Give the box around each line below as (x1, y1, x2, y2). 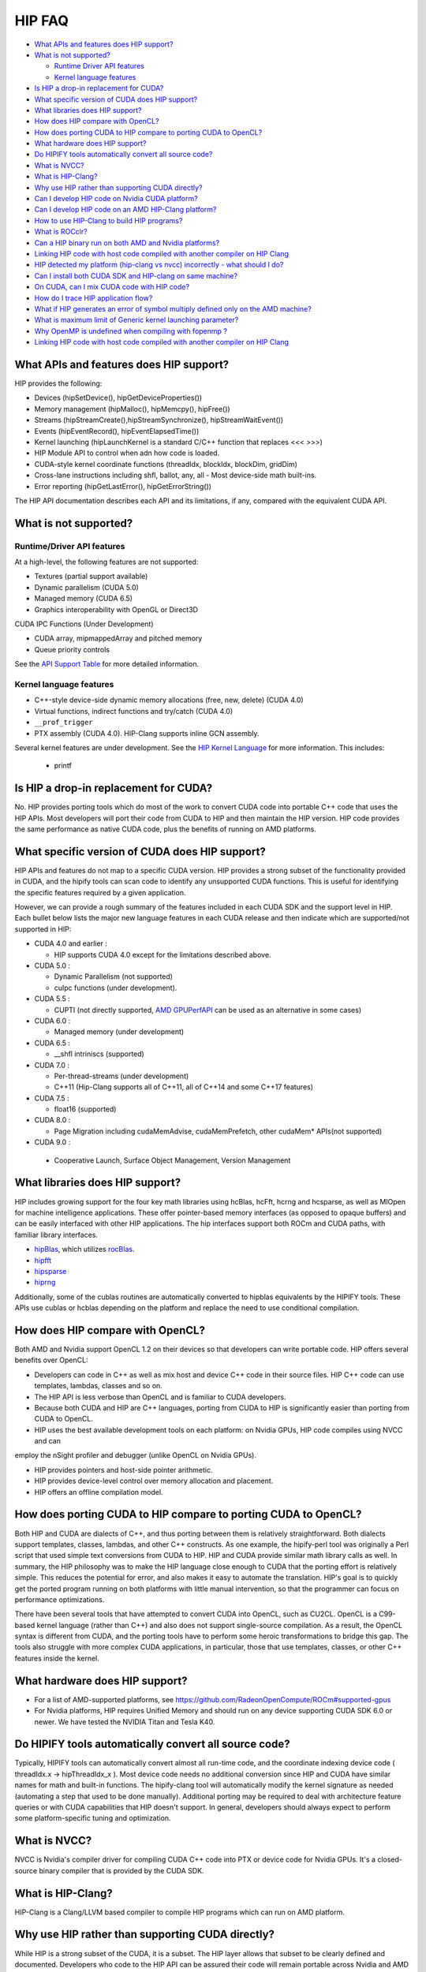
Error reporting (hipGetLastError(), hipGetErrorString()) (34, 481, 212, 491)
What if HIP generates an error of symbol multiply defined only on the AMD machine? (34, 304, 312, 313)
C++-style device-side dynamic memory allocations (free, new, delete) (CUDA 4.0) (34, 695, 304, 705)
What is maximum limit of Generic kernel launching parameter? (34, 316, 239, 325)
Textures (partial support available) (34, 572, 148, 581)
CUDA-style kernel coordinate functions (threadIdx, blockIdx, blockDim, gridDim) (34, 459, 297, 469)
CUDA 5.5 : (34, 994, 70, 1003)
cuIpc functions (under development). (54, 983, 177, 992)
